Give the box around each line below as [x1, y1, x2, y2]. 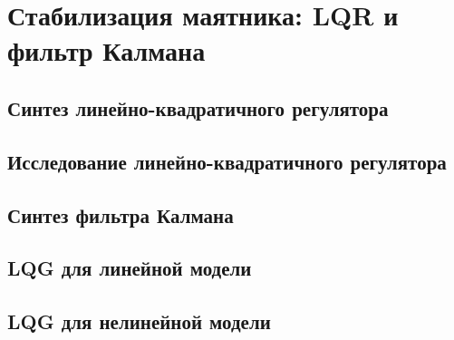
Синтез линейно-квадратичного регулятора [7, 93, 389, 121]
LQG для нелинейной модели [7, 307, 271, 335]
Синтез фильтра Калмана [7, 200, 234, 228]
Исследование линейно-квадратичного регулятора [7, 147, 447, 175]
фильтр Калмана [7, 32, 206, 69]
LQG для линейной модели [7, 254, 252, 282]
